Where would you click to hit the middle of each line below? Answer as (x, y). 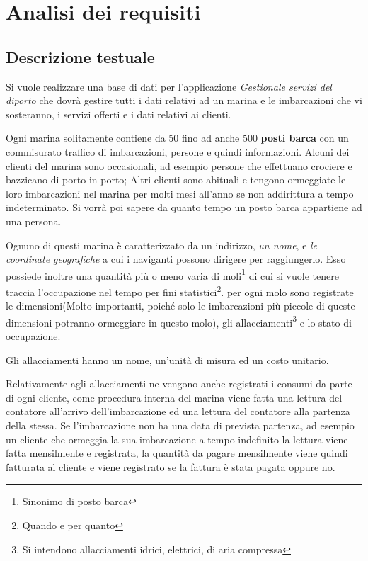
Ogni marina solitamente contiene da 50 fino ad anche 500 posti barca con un (177, 138)
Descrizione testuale (80, 56)
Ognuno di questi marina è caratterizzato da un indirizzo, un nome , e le (162, 245)
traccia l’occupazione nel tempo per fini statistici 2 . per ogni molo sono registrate (180, 290)
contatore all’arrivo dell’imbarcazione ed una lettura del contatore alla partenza (178, 411)
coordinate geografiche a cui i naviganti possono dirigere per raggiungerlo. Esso (176, 259)
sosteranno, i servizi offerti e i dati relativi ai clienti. (119, 114)
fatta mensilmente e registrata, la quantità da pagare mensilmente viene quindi (177, 453)
